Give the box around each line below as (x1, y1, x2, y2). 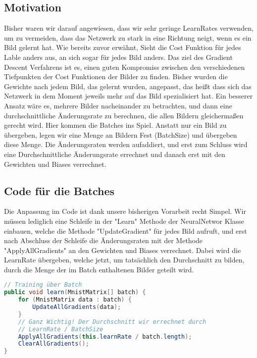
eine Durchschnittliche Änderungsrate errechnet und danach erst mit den (4, 149, 225, 159)
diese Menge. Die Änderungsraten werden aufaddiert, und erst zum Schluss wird (4, 139, 248, 150)
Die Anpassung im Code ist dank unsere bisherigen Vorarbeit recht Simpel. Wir (4, 206, 246, 216)
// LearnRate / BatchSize (18, 325, 103, 333)
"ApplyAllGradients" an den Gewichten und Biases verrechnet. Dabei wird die (4, 245, 241, 255)
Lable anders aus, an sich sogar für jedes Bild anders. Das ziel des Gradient (4, 51, 233, 62)
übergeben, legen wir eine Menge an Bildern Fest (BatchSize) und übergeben (4, 129, 237, 140)
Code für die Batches (4, 183, 115, 198)
